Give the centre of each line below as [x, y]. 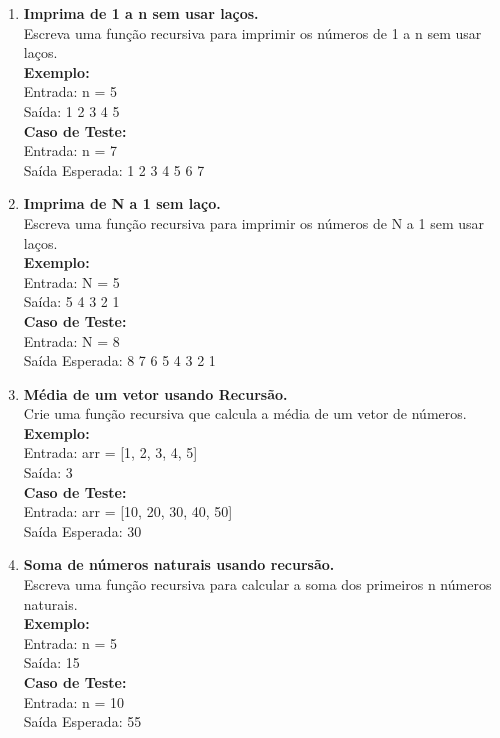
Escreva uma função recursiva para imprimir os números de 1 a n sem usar [252, 32]
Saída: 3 [48, 472]
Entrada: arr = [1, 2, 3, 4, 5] [110, 452]
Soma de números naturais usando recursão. [179, 564]
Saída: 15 [51, 662]
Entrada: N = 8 [71, 340]
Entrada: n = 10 [73, 701]
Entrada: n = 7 [70, 150]
